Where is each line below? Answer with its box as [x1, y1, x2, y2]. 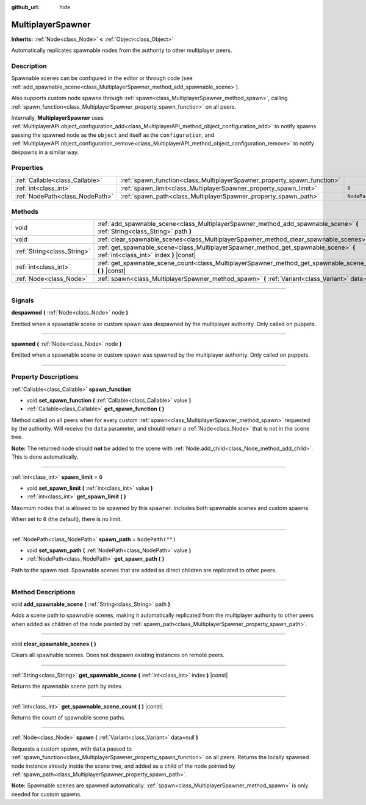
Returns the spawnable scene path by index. [11, 683, 123, 690]
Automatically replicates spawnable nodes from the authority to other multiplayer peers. [11, 46, 232, 54]
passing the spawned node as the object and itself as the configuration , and [11, 131, 215, 139]
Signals [11, 296, 34, 305]
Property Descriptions [11, 373, 79, 381]
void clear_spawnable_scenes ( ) [11, 640, 96, 647]
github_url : [11, 4, 40, 10]
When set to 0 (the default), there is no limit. [11, 515, 122, 523]
